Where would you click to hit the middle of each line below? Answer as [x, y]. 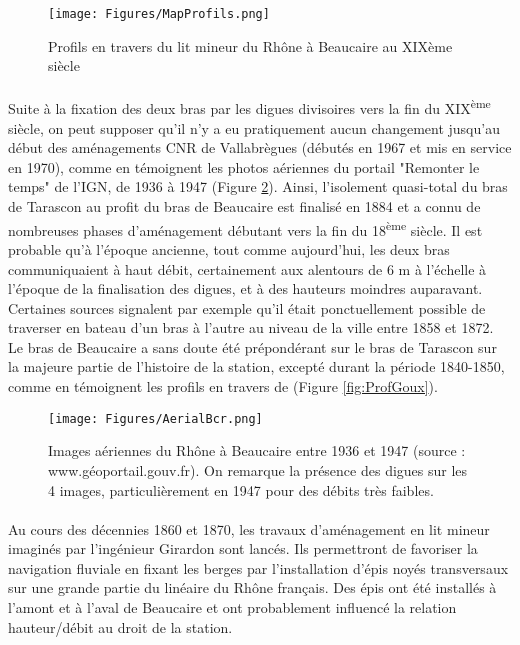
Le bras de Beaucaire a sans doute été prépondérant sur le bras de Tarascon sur [252, 346]
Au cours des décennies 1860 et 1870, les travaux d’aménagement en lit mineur [249, 528]
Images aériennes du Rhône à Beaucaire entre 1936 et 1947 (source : [257, 450]
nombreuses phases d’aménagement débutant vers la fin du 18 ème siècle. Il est [245, 228]
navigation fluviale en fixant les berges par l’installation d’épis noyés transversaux [258, 567]
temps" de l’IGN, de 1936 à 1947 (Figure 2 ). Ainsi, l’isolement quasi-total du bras [258, 186]
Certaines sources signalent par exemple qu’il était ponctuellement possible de [247, 307]
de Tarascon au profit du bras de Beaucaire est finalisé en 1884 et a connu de [244, 206]
